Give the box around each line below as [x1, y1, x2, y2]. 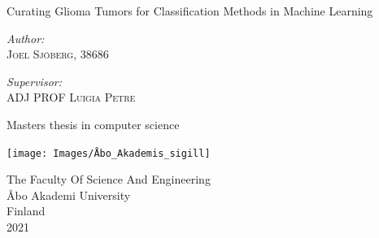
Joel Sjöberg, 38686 [7, 45, 109, 63]
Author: [7, 29, 45, 46]
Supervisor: [7, 72, 62, 89]
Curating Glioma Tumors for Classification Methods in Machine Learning [7, 2, 373, 19]
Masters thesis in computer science [7, 115, 180, 132]
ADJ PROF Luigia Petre [7, 89, 136, 106]
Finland [7, 202, 46, 219]
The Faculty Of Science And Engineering [7, 171, 211, 188]
